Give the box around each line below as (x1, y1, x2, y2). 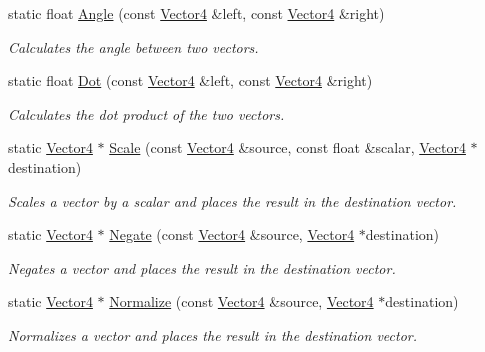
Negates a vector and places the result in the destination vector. (8, 257, 396, 278)
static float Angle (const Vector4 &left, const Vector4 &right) (8, 3, 385, 23)
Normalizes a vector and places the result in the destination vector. (8, 324, 418, 345)
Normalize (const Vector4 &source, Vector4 (109, 291, 374, 312)
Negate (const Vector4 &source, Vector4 (109, 224, 355, 245)
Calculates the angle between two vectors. (8, 36, 259, 57)
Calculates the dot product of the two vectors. (8, 103, 285, 124)
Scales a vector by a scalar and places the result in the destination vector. (8, 190, 457, 211)
